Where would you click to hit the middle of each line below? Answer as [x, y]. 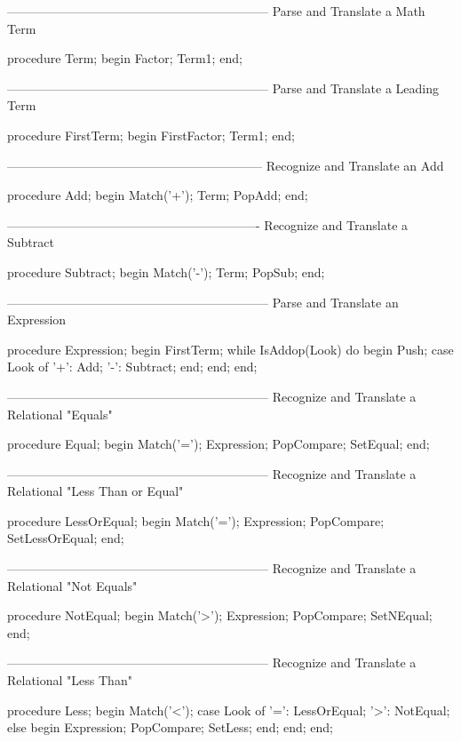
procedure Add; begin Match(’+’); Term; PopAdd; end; [158, 195]
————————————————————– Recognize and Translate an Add [226, 165]
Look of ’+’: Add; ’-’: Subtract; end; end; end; [132, 367]
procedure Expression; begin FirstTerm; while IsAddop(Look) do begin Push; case [230, 349]
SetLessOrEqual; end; [66, 538]
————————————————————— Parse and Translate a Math [216, 11]
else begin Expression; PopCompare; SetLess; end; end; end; [170, 727]
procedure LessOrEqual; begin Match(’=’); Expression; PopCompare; [196, 520]
